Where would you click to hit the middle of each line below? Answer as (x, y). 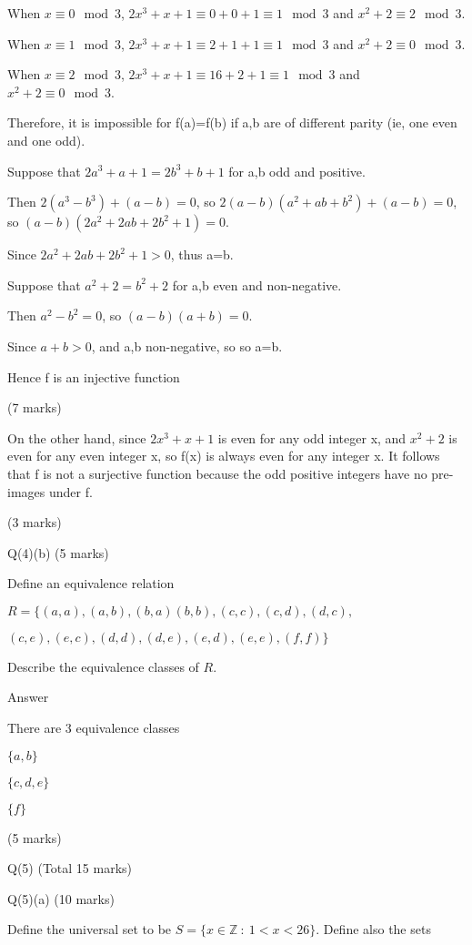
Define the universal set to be (90, 929)
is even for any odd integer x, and (312, 437)
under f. (70, 491)
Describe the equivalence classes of (103, 666)
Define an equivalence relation (91, 583)
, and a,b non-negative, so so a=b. (187, 345)
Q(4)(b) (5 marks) (58, 552)
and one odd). (46, 140)
